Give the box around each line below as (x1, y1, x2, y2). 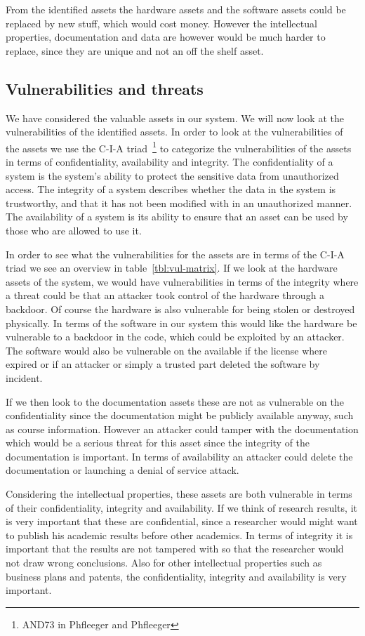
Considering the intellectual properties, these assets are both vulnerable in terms (6, 486, 352, 501)
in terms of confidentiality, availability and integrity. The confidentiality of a (6, 154, 333, 169)
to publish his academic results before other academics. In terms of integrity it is (6, 527, 353, 542)
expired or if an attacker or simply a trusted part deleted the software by (6, 357, 320, 371)
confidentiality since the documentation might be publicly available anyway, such (6, 408, 354, 423)
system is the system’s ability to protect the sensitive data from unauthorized (6, 168, 339, 183)
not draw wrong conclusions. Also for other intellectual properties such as (6, 555, 322, 570)
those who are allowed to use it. (6, 223, 142, 237)
